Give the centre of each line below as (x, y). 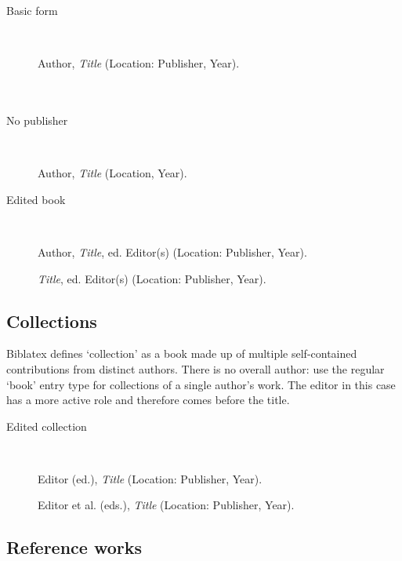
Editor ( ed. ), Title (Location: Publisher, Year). (150, 478)
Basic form (32, 10)
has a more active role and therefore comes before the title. (148, 400)
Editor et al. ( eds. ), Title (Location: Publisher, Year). (166, 505)
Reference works (74, 547)
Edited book (36, 199)
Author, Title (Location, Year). (112, 173)
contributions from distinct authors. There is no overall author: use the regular (196, 368)
